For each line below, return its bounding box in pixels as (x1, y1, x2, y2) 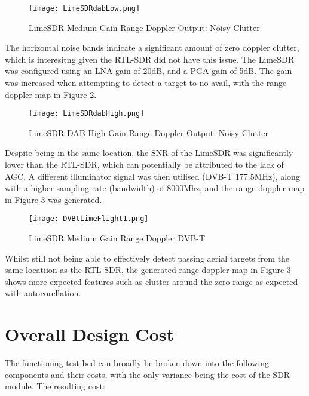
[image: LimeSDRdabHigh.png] (29, 109, 145, 118)
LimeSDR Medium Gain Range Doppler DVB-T (29, 232, 206, 244)
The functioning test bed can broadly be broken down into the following (5, 357, 269, 369)
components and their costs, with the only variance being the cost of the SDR (5, 368, 290, 380)
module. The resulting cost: (5, 380, 105, 392)
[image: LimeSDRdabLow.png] (29, 4, 140, 13)
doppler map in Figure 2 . (5, 88, 97, 100)
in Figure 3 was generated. (5, 193, 102, 205)
